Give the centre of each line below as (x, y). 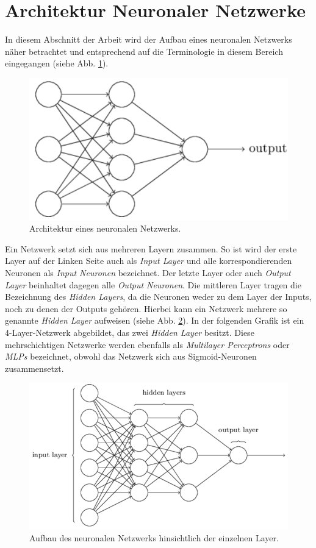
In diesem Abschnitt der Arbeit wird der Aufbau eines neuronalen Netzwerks (149, 39)
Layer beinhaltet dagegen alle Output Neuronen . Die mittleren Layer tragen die (153, 284)
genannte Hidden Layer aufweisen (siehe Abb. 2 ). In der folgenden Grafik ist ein (155, 320)
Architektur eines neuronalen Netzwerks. (105, 228)
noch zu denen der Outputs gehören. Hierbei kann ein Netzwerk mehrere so (146, 308)
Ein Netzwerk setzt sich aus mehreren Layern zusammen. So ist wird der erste (151, 248)
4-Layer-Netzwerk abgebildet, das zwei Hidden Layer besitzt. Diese (130, 332)
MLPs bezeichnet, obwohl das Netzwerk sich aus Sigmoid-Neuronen (131, 356)
